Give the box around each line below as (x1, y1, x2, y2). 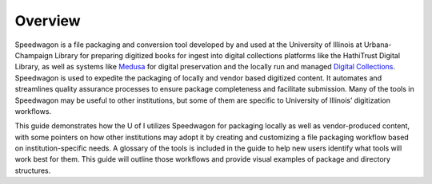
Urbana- (363, 40, 392, 49)
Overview (14, 12, 81, 29)
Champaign (14, 50, 54, 60)
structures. (14, 166, 51, 175)
